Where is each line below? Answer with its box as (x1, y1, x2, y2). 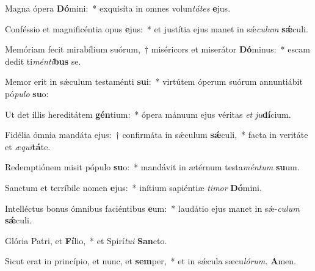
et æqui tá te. (5, 140, 51, 153)
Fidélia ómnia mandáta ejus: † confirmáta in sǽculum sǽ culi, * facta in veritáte (5, 128, 308, 141)
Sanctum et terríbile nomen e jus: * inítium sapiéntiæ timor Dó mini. (5, 181, 262, 193)
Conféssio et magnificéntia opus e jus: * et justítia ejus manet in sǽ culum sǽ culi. (5, 22, 308, 35)
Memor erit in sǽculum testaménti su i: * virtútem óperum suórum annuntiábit (5, 75, 303, 88)
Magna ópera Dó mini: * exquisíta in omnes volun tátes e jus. (5, 2, 231, 14)
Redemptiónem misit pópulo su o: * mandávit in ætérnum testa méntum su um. (5, 161, 300, 173)
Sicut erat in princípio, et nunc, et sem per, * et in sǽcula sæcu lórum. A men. (5, 255, 296, 267)
